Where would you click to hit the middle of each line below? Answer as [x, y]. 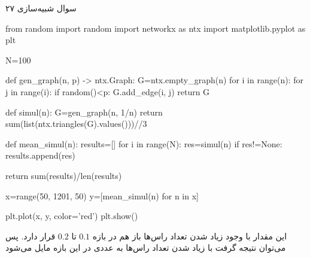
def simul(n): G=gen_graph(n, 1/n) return [84, 112]
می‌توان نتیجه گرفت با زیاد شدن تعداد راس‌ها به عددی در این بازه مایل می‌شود [146, 248]
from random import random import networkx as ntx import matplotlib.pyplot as [156, 28]
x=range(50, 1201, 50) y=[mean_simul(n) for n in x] [102, 195]
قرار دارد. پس [31, 236]
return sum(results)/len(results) [64, 175]
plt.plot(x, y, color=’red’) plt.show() [72, 216]
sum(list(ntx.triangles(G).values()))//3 [76, 124]
